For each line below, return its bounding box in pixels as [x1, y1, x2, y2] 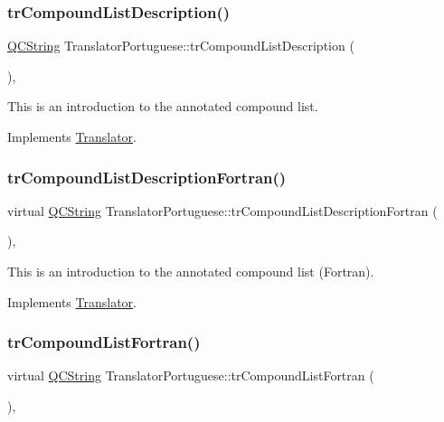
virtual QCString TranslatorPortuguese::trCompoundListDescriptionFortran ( [7, 201, 438, 220]
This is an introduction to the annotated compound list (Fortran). [7, 262, 374, 280]
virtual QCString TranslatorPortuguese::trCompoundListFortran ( [7, 366, 374, 385]
